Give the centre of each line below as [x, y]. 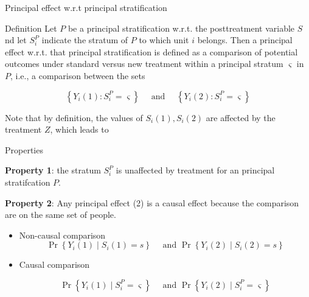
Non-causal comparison [62, 235]
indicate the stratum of [85, 40]
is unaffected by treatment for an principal [195, 170]
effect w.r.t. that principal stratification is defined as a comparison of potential [151, 51]
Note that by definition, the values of [74, 117]
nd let [16, 40]
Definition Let [31, 28]
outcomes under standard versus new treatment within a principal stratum [144, 64]
